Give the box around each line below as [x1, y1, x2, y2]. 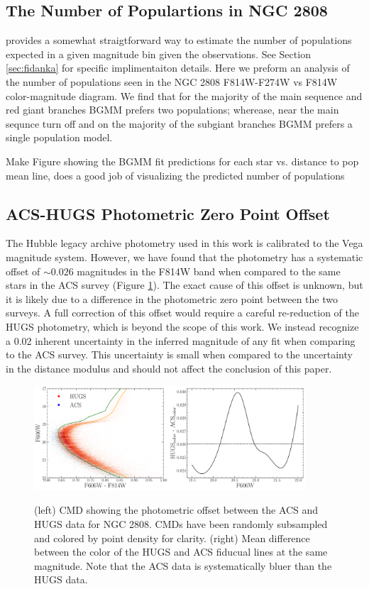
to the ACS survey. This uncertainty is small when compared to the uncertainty [6, 347, 353, 362]
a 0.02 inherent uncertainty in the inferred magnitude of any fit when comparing [6, 333, 356, 348]
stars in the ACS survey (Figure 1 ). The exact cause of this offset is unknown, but [6, 277, 363, 292]
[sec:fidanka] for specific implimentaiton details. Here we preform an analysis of [6, 60, 350, 75]
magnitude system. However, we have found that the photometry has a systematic [6, 249, 363, 264]
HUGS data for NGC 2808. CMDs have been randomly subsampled [34, 517, 328, 532]
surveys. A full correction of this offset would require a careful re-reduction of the [6, 305, 360, 320]
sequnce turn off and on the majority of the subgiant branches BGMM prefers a [6, 116, 353, 131]
